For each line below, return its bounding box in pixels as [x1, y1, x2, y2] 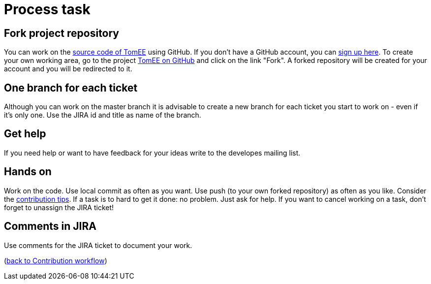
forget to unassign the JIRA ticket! [4, 203, 114, 212]
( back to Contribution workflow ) [4, 256, 107, 265]
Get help [4, 127, 46, 140]
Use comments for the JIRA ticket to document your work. [4, 241, 192, 250]
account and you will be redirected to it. [4, 64, 132, 73]
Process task [4, 1, 91, 18]
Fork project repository [4, 27, 120, 39]
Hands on [4, 165, 52, 178]
